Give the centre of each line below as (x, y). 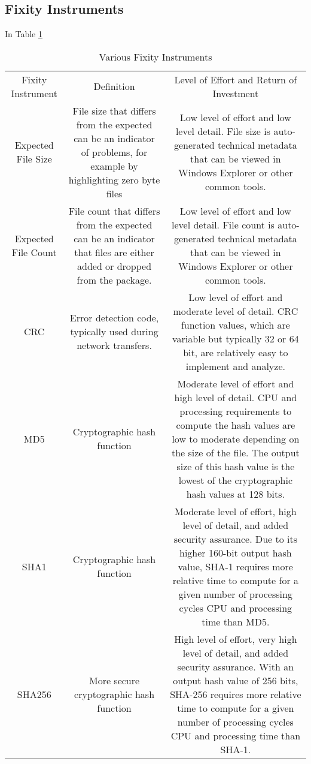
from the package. (114, 279)
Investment (236, 93)
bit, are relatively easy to (236, 352)
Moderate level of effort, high (236, 511)
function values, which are (235, 324)
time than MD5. (236, 621)
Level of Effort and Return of (236, 79)
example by (114, 166)
